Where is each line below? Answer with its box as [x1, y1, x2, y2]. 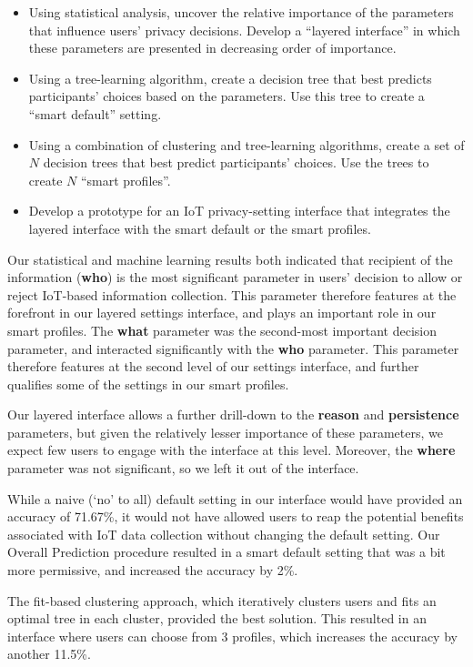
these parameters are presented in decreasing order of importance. [28, 38, 397, 57]
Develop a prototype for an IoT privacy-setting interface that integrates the [28, 201, 450, 220]
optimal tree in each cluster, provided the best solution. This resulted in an [7, 609, 427, 628]
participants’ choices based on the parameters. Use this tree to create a [28, 86, 425, 106]
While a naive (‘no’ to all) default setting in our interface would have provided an [7, 489, 463, 508]
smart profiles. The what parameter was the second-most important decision [7, 320, 438, 339]
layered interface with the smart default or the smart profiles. [28, 218, 371, 237]
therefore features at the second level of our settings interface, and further [7, 357, 419, 376]
